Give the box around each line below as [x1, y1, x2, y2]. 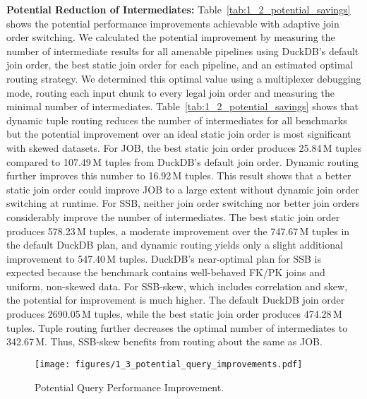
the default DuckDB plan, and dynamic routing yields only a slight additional [6, 237, 343, 252]
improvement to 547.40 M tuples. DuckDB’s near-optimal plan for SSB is [6, 251, 322, 266]
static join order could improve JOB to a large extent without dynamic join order [6, 181, 359, 196]
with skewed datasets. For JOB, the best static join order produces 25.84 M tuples [6, 140, 361, 155]
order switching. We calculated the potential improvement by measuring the [6, 30, 335, 44]
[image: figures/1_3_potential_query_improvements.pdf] [35, 359, 303, 369]
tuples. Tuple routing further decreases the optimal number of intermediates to [6, 320, 348, 335]
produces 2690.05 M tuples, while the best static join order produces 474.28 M [6, 306, 342, 321]
